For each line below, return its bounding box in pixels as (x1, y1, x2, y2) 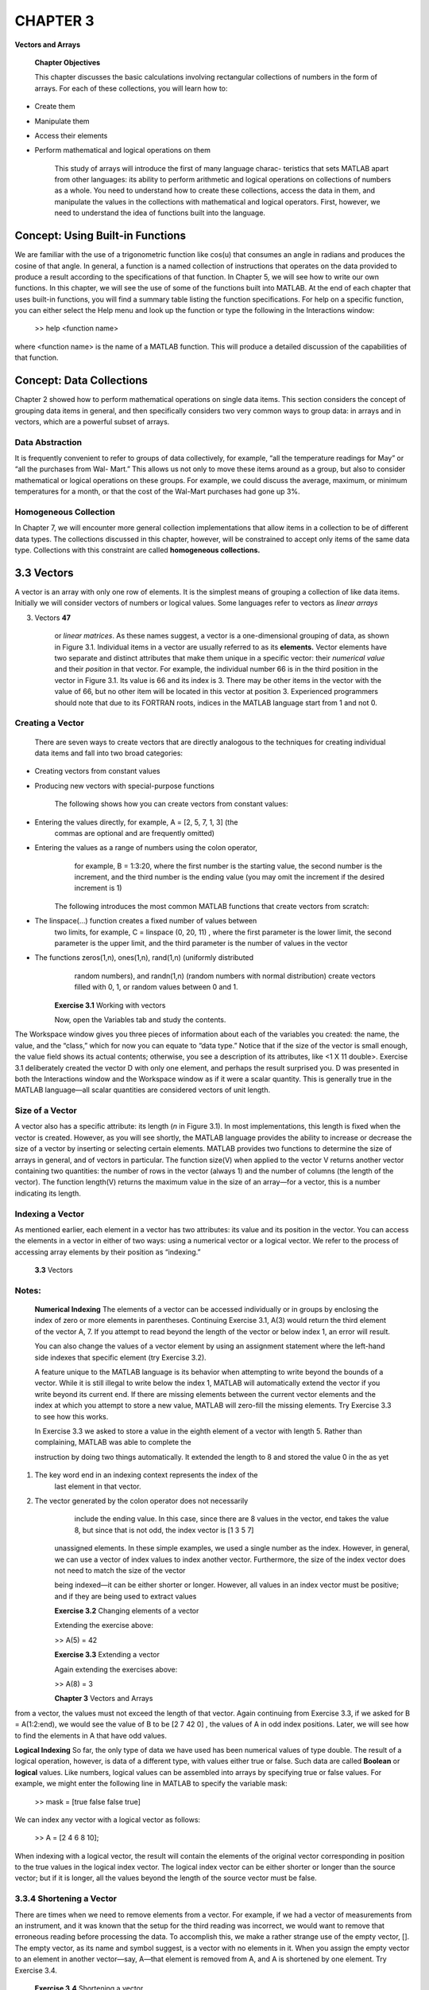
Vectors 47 (34, 613, 71, 622)
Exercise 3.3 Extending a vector (54, 1650, 160, 1660)
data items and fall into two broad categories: (34, 748, 183, 758)
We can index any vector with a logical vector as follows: (14, 1815, 201, 1824)
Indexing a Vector (14, 1208, 85, 1219)
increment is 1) (74, 884, 122, 893)
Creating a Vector (14, 717, 85, 728)
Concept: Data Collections (14, 374, 149, 388)
